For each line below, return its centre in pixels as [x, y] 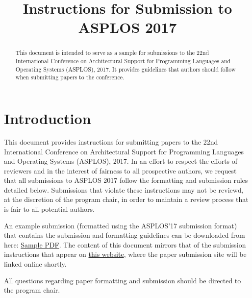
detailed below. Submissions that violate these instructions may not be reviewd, [124, 189]
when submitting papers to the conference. [70, 77]
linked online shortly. [35, 264]
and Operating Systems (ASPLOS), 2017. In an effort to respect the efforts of [121, 161]
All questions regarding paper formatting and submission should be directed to [123, 280]
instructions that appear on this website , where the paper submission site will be [125, 254]
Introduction [48, 118]
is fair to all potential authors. [49, 209]
